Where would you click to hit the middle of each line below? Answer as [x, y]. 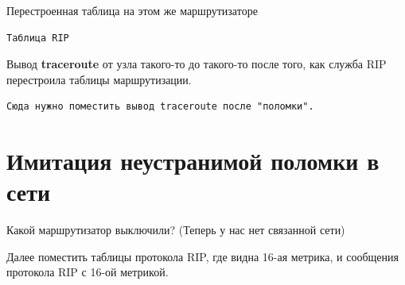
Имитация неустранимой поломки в [193, 161]
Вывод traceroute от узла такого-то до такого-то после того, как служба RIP [197, 64]
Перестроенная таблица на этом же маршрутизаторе [132, 10]
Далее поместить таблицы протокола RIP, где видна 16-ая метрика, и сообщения [202, 256]
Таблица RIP [38, 38]
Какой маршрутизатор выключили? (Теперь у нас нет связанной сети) [176, 230]
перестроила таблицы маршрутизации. [99, 79]
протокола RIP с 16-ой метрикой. [88, 272]
